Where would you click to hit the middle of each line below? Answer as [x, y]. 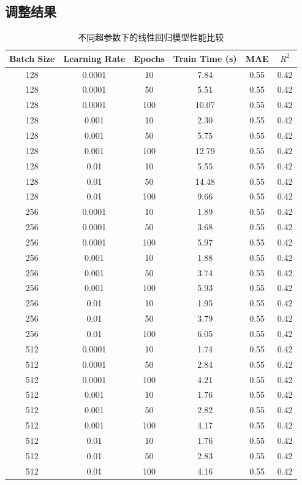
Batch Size [32, 58]
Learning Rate [94, 58]
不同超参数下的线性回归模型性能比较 [151, 37]
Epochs [149, 58]
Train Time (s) [205, 58]
